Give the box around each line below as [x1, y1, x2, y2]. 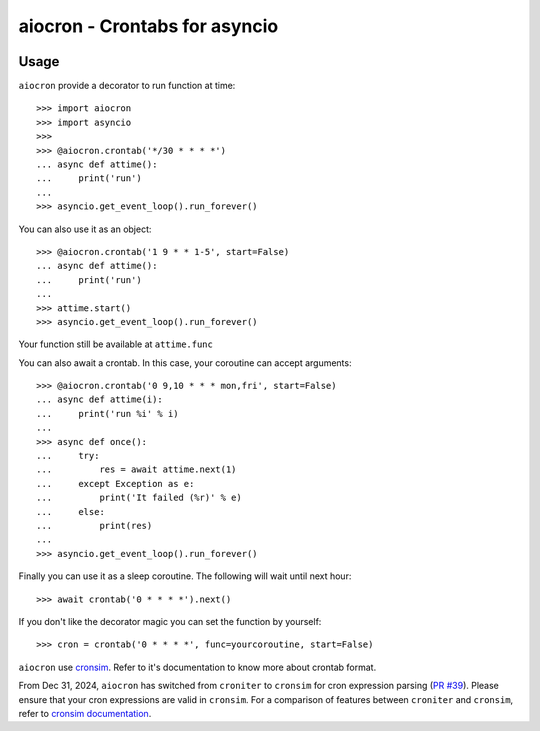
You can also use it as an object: [18, 223, 152, 235]
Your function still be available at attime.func [18, 338, 214, 350]
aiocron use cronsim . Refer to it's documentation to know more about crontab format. [18, 661, 377, 673]
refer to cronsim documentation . [18, 707, 152, 719]
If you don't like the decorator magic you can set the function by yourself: [18, 615, 322, 627]
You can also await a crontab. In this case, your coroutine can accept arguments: [18, 356, 352, 369]
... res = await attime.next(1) [36, 464, 237, 475]
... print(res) [36, 520, 153, 531]
